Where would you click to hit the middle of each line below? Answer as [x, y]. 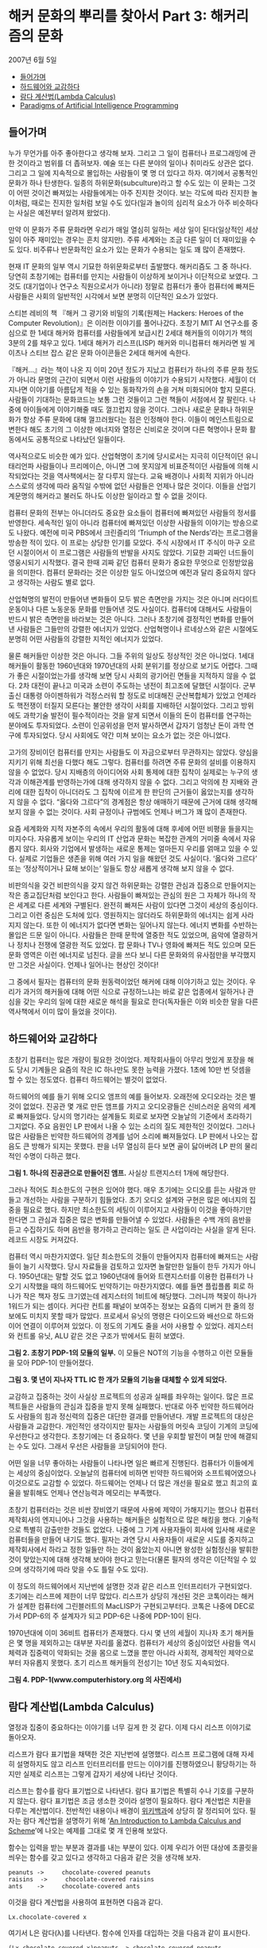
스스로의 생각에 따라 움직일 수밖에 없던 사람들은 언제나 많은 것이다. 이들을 [122, 486]
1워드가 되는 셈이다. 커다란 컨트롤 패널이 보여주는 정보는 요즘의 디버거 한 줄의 [127, 1306]
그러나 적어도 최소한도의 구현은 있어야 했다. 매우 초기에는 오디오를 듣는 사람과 [128, 1190]
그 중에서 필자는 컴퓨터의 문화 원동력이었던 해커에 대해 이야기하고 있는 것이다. [128, 982]
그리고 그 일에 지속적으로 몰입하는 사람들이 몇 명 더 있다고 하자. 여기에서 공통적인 [133, 172]
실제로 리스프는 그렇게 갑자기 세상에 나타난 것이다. [100, 1774]
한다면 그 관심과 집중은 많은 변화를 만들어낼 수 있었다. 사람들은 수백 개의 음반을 [130, 1219]
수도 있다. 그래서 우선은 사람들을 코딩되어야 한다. [91, 1446]
